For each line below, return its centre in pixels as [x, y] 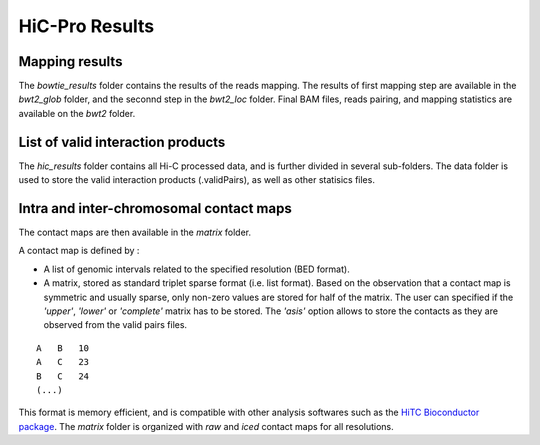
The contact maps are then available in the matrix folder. [135, 232]
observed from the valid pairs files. [115, 325]
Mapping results [70, 61]
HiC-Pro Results [86, 26]
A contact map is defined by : [79, 251]
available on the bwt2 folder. [77, 113]
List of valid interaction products [122, 141]
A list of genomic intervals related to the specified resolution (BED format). [196, 269]
